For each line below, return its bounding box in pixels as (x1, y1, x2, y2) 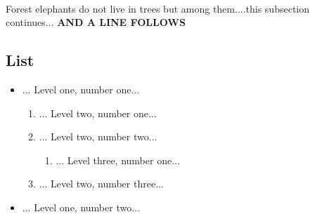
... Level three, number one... (56, 152, 180, 167)
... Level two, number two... (39, 129, 157, 144)
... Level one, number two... (22, 199, 140, 214)
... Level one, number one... (22, 81, 140, 96)
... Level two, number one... (39, 105, 157, 120)
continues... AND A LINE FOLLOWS (6, 15, 186, 29)
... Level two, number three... (39, 176, 164, 191)
